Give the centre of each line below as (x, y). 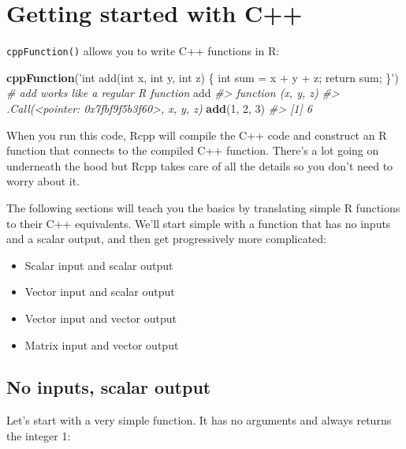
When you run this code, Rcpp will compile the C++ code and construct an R (197, 135)
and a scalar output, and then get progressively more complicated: (166, 239)
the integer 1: (39, 435)
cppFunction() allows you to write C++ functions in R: (143, 51)
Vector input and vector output (101, 318)
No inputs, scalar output (109, 387)
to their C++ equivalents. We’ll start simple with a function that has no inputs (199, 223)
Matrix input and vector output (102, 344)
